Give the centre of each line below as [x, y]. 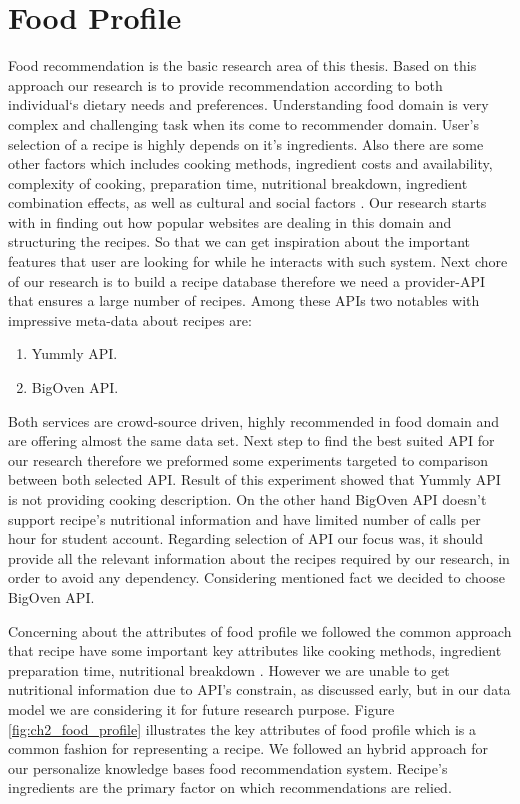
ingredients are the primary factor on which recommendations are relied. [230, 787]
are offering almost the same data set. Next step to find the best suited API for [251, 440]
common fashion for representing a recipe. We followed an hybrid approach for [248, 748]
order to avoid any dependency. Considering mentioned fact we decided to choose [256, 577]
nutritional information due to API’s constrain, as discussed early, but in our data [259, 689]
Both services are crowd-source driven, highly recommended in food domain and [254, 420]
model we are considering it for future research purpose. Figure [201, 708]
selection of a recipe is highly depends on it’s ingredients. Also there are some [246, 143]
